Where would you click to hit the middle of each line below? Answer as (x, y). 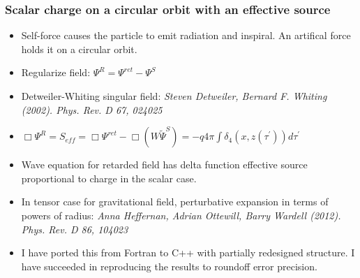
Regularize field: (56, 72)
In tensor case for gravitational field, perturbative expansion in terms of (175, 202)
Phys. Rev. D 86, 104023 (75, 229)
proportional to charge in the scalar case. (109, 178)
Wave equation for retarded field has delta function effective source (164, 164)
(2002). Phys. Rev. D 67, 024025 (92, 109)
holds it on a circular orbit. (79, 49)
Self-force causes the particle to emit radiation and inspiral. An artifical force (186, 35)
